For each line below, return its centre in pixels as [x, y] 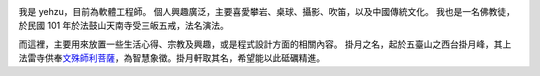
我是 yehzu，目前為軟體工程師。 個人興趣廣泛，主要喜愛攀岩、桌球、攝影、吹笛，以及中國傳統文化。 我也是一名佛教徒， [266, 11]
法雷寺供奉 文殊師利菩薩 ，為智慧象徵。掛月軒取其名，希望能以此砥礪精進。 [171, 58]
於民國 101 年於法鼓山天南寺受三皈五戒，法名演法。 [124, 26]
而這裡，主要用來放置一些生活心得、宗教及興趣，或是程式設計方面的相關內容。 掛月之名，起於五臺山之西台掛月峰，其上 [265, 44]
